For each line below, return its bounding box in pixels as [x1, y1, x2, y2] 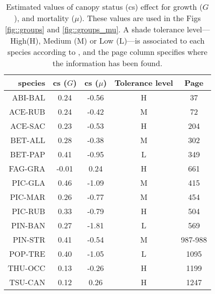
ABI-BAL [12, 92, 45, 103]
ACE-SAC [10, 120, 45, 131]
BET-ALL [10, 134, 45, 146]
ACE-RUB [9, 106, 45, 117]
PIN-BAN [11, 220, 45, 231]
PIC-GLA [12, 177, 45, 188]
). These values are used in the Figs [79, 12, 201, 24]
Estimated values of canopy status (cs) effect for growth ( [6, 1, 203, 12]
